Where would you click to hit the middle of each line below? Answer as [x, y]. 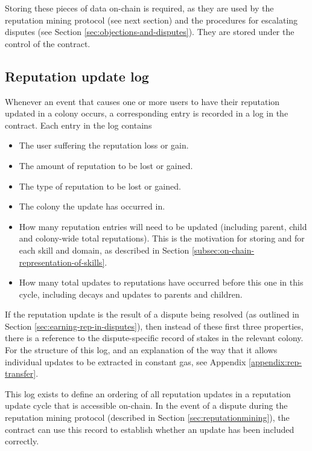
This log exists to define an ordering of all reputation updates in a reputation [148, 393]
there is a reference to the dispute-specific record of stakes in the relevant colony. [154, 338]
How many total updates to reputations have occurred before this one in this [161, 282]
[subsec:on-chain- [223, 250]
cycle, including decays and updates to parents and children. [131, 294]
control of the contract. [48, 43]
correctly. [22, 441]
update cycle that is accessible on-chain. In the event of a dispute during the [146, 405]
